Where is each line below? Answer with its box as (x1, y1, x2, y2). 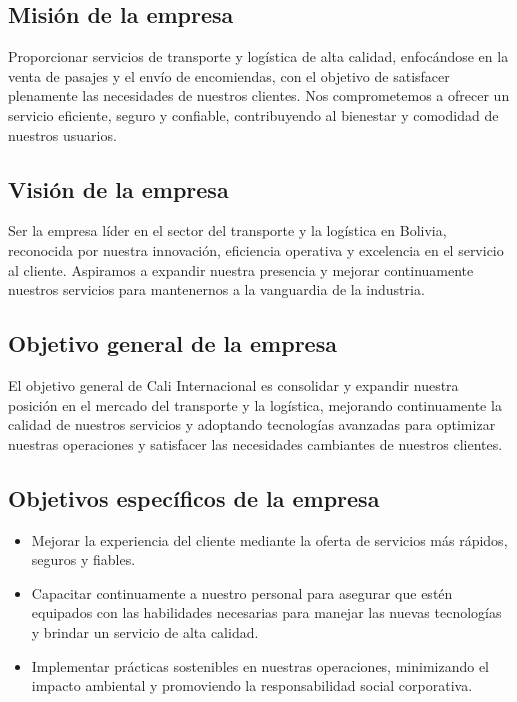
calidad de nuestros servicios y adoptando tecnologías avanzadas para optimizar (8, 414, 496, 435)
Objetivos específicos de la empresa (8, 482, 380, 513)
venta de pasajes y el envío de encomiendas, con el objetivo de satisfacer (8, 65, 450, 86)
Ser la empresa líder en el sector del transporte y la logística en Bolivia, (8, 220, 447, 241)
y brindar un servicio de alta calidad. (31, 621, 259, 642)
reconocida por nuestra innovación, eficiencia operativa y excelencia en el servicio (8, 239, 504, 260)
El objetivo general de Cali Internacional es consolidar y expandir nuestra (8, 374, 459, 395)
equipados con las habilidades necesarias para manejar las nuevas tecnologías (31, 602, 502, 623)
